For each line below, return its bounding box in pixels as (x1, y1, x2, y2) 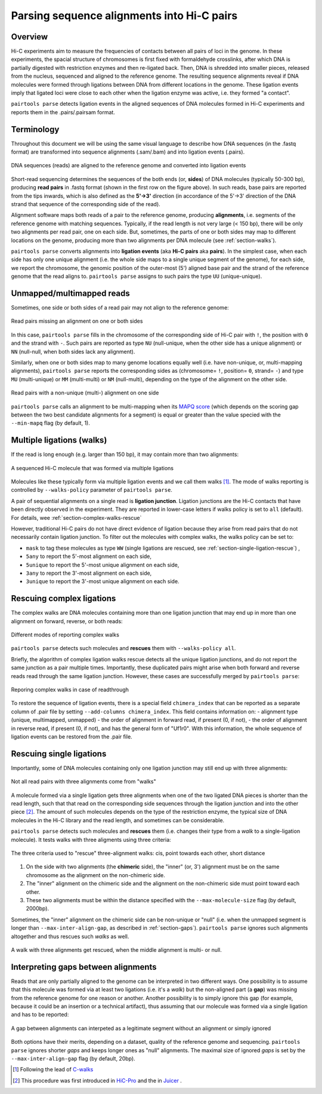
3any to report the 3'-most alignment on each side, (26, 569, 152, 577)
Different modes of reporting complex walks (11, 631, 119, 639)
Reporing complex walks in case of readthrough (11, 686, 129, 693)
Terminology (11, 124, 60, 134)
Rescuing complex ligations (11, 593, 116, 603)
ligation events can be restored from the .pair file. (11, 733, 132, 740)
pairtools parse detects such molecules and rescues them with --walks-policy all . (11, 645, 236, 652)
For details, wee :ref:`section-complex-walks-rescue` (11, 514, 142, 521)
